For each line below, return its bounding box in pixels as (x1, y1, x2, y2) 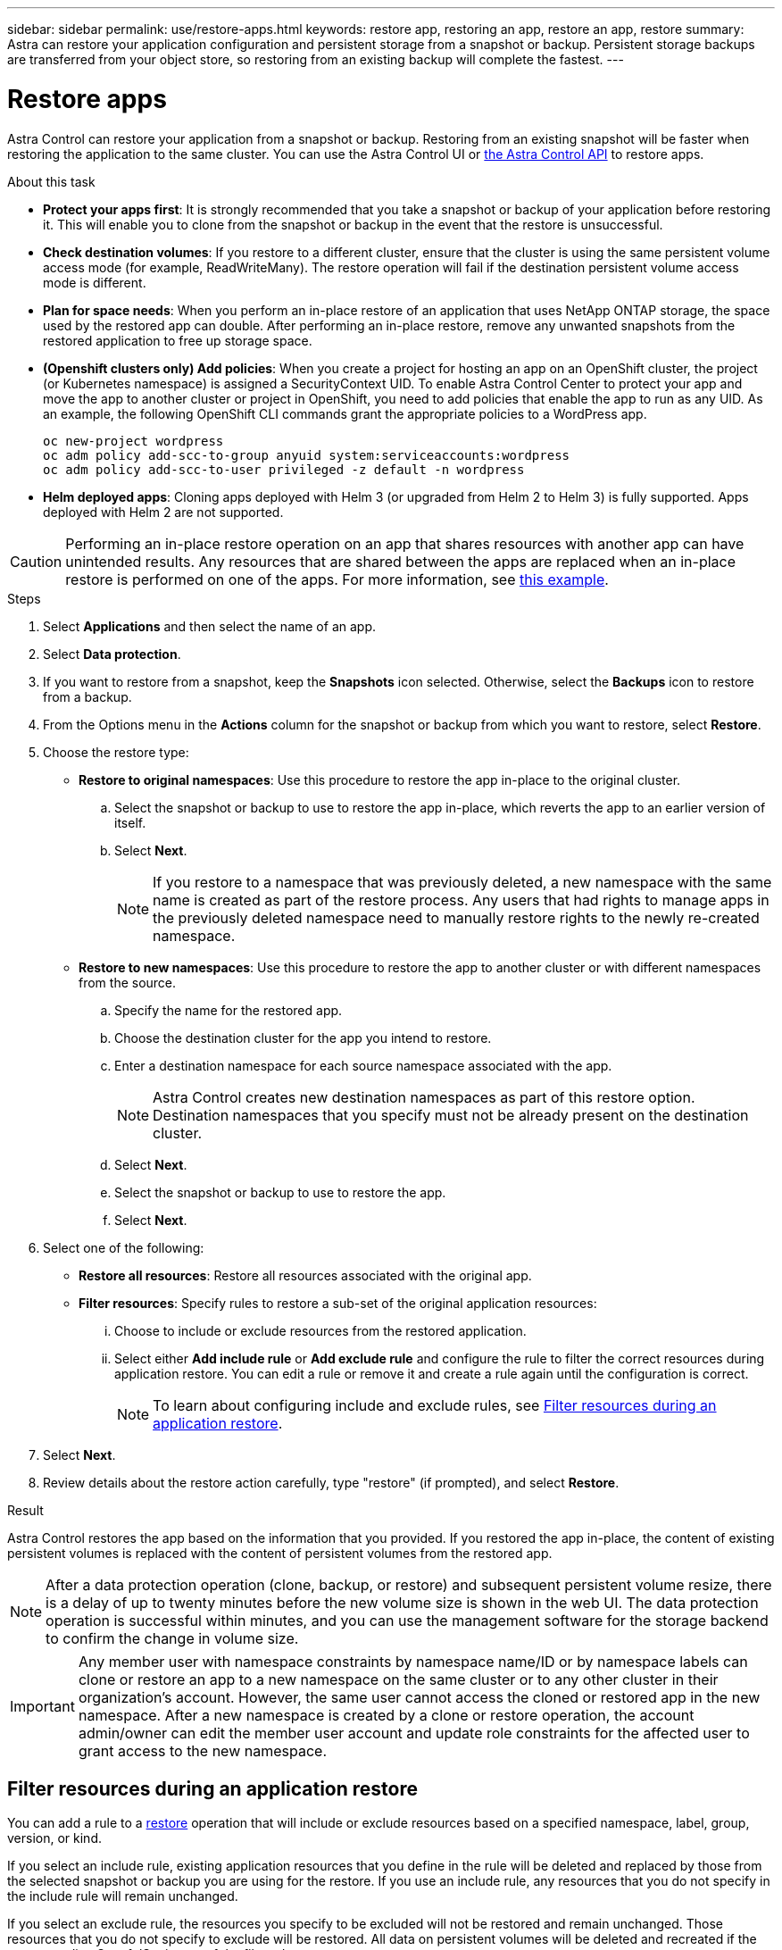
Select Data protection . (43, 646, 181, 662)
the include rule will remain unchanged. (7, 1888, 238, 1904)
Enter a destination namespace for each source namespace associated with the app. (114, 1057, 612, 1073)
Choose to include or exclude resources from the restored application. (114, 1322, 527, 1338)
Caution (10, 552, 62, 571)
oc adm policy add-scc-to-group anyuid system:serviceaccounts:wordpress (43, 447, 570, 462)
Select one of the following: (43, 1239, 204, 1255)
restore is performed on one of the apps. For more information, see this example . (65, 570, 609, 588)
